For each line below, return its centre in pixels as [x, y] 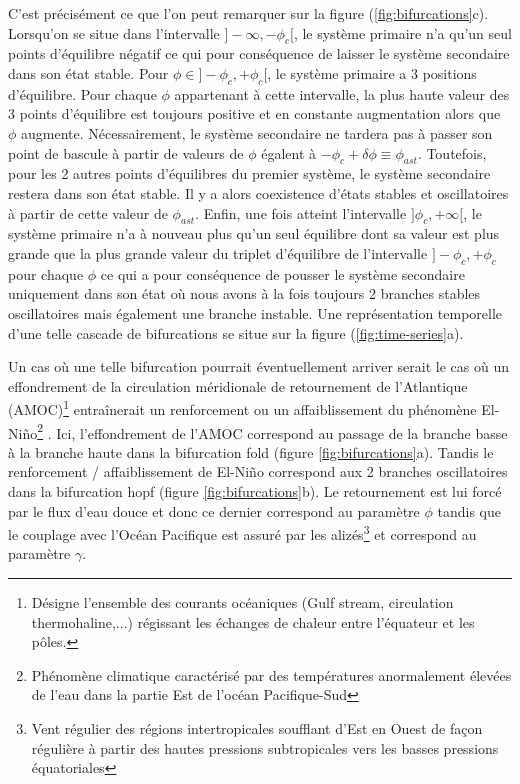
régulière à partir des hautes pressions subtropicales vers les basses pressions [265, 747]
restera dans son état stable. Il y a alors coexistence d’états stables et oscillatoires [258, 192]
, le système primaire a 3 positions [372, 72]
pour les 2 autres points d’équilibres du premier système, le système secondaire [249, 173]
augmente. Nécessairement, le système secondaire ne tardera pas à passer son [257, 132]
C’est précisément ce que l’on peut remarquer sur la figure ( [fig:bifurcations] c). [248, 13]
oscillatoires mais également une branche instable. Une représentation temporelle [255, 312]
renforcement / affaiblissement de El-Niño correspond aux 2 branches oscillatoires [258, 471]
